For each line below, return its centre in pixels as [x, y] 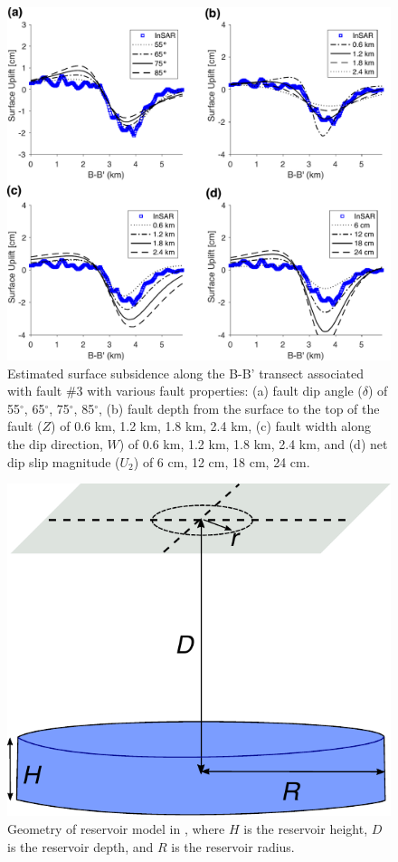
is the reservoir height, [306, 829]
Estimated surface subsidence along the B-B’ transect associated [185, 373]
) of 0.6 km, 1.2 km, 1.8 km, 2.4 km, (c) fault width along [211, 426]
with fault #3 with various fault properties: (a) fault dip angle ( [185, 391]
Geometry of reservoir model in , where [116, 829]
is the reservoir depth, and [81, 846]
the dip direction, [55, 444]
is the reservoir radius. [233, 846]
